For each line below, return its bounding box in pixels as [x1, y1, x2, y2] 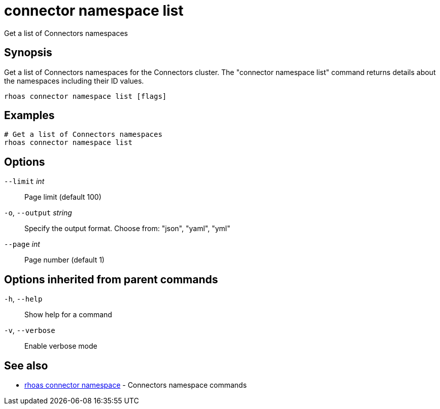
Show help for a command [24, 310, 112, 319]
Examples [4, 109, 55, 122]
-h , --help [4, 294, 43, 304]
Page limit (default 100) [24, 193, 101, 202]
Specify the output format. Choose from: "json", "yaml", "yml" [24, 224, 230, 233]
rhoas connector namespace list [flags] [4, 92, 167, 100]
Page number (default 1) [24, 255, 105, 265]
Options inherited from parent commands [4, 273, 218, 286]
